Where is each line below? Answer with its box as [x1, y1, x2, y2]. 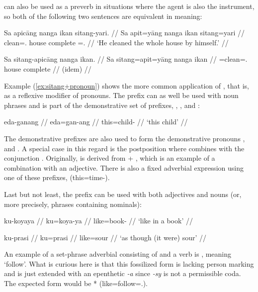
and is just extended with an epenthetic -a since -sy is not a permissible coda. [4, 268, 241, 279]
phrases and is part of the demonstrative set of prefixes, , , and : [4, 99, 200, 110]
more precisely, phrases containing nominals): [4, 198, 142, 209]
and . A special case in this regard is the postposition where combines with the [4, 143, 245, 153]
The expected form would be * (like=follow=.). [4, 278, 148, 289]
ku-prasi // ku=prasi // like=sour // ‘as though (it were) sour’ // [4, 232, 206, 242]
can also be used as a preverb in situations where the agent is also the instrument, [4, 1, 255, 11]
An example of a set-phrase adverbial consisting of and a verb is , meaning [4, 249, 232, 259]
